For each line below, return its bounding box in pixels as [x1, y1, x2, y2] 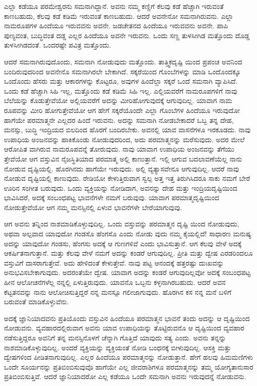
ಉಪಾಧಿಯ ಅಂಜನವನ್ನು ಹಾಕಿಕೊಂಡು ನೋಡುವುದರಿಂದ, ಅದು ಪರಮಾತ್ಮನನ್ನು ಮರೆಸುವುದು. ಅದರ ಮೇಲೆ [4, 134, 245, 144]
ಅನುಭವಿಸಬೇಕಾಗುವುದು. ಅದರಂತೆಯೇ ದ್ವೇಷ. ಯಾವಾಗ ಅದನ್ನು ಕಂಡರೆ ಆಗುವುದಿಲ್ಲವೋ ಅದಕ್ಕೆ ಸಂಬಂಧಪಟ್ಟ [4, 267, 251, 277]
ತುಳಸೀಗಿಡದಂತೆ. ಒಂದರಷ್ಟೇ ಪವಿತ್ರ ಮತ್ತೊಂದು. [4, 40, 111, 50]
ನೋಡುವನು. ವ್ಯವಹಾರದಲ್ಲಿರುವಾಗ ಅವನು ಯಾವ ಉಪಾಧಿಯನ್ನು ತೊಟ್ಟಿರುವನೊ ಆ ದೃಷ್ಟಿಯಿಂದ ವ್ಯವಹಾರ [4, 323, 245, 333]
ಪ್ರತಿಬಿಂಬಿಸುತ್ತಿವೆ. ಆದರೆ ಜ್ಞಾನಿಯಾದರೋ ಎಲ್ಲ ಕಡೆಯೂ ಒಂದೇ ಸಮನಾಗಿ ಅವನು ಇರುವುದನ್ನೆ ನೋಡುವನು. [4, 371, 246, 382]
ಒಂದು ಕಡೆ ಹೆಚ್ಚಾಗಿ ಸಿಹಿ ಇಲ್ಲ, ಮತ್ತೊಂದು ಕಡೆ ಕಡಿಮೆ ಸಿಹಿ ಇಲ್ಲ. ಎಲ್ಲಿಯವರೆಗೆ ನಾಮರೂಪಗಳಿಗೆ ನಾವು [4, 85, 237, 96]
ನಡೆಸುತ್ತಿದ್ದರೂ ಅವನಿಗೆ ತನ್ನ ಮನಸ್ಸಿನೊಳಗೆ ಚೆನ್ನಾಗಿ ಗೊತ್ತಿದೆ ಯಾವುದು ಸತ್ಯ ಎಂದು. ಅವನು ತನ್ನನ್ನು [4, 332, 226, 342]
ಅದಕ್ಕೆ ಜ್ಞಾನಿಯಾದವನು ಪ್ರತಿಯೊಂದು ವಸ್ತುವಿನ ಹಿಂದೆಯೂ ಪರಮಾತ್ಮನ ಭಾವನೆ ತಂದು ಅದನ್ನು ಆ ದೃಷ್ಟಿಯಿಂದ [4, 313, 250, 323]
